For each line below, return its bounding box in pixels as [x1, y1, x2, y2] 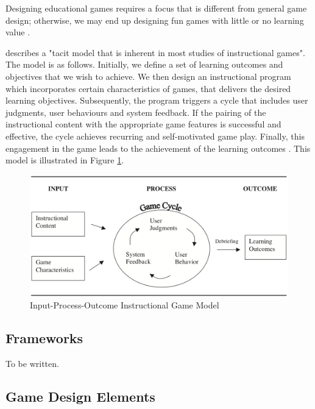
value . [5, 26, 30, 38]
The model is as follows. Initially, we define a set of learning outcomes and [5, 58, 283, 71]
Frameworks [5, 329, 83, 347]
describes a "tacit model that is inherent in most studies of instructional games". [5, 46, 305, 59]
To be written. [5, 357, 59, 370]
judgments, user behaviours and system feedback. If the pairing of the [5, 105, 266, 118]
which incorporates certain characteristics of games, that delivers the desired [5, 82, 291, 94]
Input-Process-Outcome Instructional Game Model [30, 299, 219, 311]
